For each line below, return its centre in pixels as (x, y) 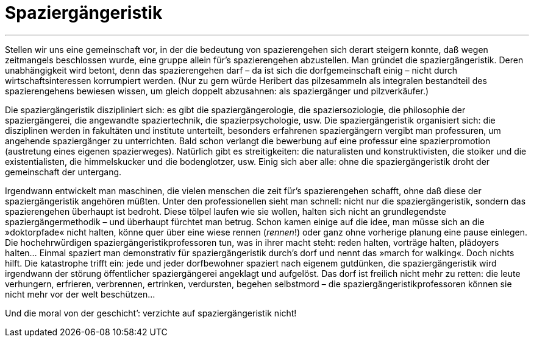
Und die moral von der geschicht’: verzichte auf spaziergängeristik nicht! (151, 313)
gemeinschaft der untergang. (63, 172)
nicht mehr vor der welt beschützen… (80, 294)
